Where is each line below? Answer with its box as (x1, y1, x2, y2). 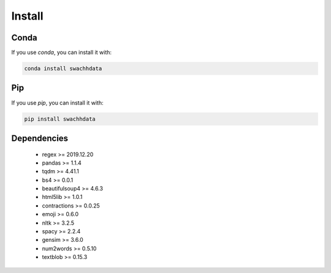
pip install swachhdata (24, 115, 96, 122)
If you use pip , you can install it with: (11, 99, 104, 107)
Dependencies (11, 133, 69, 143)
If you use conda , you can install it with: (11, 49, 112, 56)
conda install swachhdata (24, 65, 102, 72)
